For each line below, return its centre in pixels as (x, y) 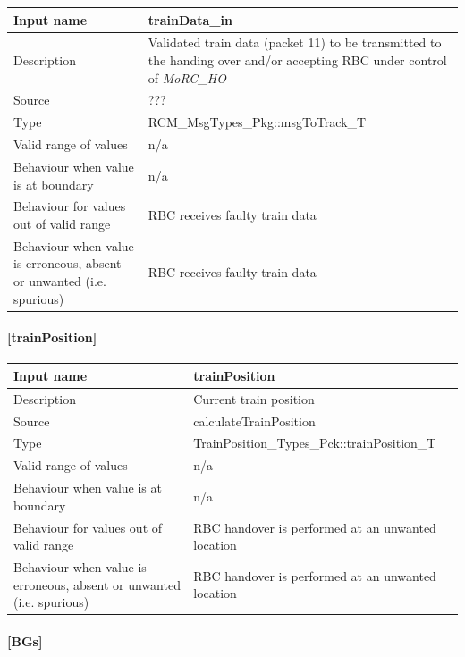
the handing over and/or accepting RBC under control (297, 59)
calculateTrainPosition (254, 421)
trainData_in (190, 19)
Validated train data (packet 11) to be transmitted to (295, 42)
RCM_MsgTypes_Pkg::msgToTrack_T (257, 122)
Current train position (254, 398)
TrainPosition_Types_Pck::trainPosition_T (315, 443)
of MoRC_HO (187, 77)
